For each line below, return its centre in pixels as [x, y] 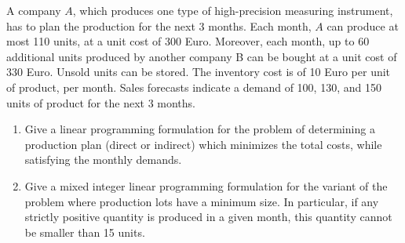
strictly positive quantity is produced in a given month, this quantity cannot [208, 217]
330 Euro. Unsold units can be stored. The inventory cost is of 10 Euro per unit [199, 72]
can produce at [363, 25]
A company [34, 10]
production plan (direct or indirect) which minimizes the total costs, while [203, 144]
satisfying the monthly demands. [103, 160]
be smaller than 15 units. [85, 232]
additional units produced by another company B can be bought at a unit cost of [202, 56]
